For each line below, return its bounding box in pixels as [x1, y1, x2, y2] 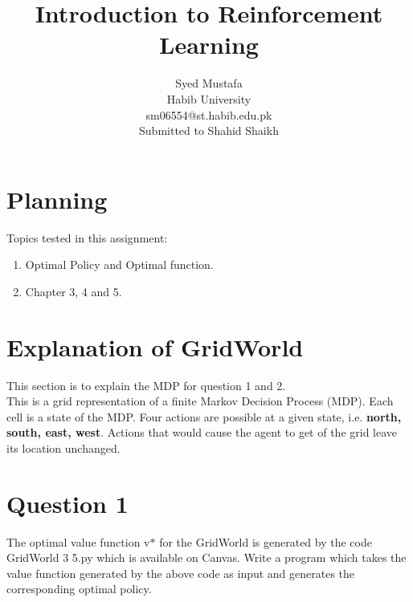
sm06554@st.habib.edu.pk [145, 106, 272, 123]
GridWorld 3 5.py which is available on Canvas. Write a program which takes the [6, 549, 407, 566]
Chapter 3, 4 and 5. [25, 283, 122, 299]
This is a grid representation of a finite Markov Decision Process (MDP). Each [6, 393, 394, 409]
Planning [6, 182, 108, 215]
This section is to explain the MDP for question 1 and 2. [6, 376, 286, 393]
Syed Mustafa [175, 75, 243, 92]
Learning [159, 28, 259, 61]
